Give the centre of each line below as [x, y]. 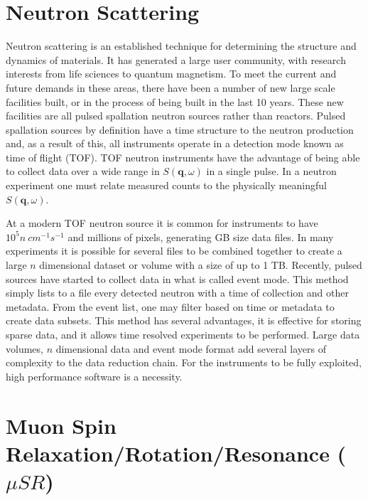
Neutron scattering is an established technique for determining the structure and [181, 46]
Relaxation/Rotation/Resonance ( [176, 453]
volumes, [25, 348]
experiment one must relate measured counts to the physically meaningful [166, 185]
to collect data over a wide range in [83, 171]
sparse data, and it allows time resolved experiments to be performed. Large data [183, 334]
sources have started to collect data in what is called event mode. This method [177, 278]
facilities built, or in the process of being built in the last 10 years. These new [175, 101]
